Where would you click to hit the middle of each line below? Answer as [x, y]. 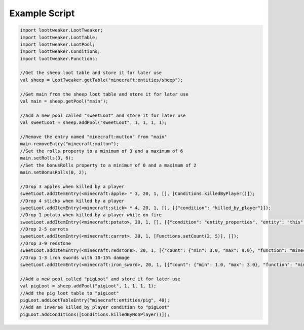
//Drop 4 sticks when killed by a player [72, 201]
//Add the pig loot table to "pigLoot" [69, 293]
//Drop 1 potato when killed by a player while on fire [91, 215]
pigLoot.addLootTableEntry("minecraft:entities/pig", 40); [95, 300]
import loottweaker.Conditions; [60, 52]
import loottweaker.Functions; [59, 59]
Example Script [42, 13]
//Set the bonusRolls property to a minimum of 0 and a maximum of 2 [108, 165]
